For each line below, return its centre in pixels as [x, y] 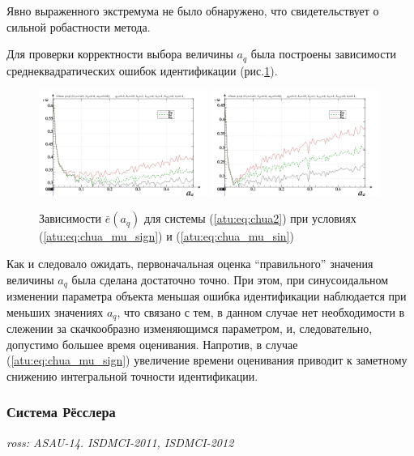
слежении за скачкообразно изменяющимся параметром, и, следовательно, [190, 328]
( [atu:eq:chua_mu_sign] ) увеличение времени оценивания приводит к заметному [207, 360]
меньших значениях [55, 311]
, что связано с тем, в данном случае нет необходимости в [261, 311]
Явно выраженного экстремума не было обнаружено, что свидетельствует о [193, 11]
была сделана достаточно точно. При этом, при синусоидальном [230, 279]
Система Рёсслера [61, 412]
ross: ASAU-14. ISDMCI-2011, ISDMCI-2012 [120, 442]
